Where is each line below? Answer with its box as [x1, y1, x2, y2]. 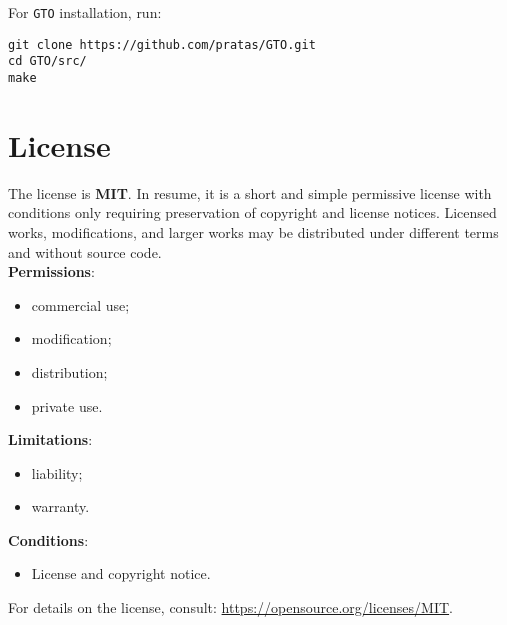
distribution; [31, 361, 108, 382]
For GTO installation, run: [8, 2, 162, 22]
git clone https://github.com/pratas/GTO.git [8, 37, 316, 52]
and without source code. [8, 241, 162, 262]
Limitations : [8, 429, 93, 450]
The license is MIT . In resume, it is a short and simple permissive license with [8, 182, 492, 203]
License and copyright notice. [31, 563, 211, 584]
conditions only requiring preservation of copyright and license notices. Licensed [8, 202, 497, 223]
